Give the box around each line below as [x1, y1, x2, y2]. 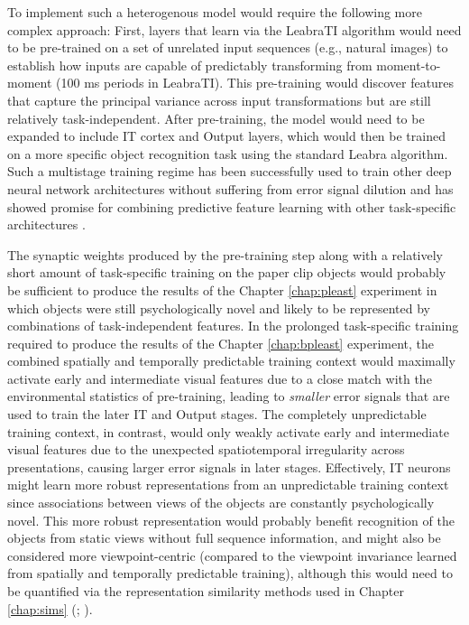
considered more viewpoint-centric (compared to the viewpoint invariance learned [7, 546, 457, 564]
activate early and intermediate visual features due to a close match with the [7, 368, 432, 387]
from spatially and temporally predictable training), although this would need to [7, 564, 453, 583]
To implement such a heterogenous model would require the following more [7, 3, 422, 21]
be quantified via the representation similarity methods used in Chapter [7, 582, 404, 600]
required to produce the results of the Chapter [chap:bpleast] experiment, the [7, 333, 435, 352]
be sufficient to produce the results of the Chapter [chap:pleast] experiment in [7, 280, 437, 299]
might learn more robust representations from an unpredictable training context [7, 475, 449, 494]
